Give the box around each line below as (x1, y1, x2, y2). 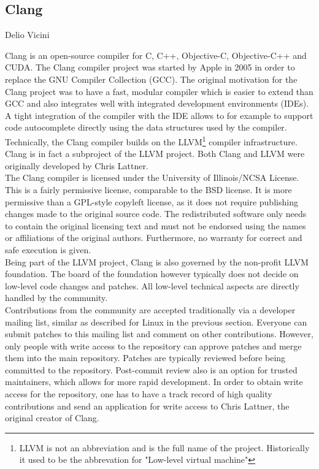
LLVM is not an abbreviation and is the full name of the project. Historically (19, 441, 310, 454)
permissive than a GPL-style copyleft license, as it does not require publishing (5, 195, 298, 208)
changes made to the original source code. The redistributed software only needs (5, 207, 307, 220)
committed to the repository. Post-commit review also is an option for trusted (5, 363, 298, 376)
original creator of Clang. (5, 411, 99, 424)
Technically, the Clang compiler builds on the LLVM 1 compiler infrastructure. (5, 133, 298, 148)
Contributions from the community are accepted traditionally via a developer (5, 303, 296, 316)
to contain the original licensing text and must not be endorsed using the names (5, 219, 306, 232)
